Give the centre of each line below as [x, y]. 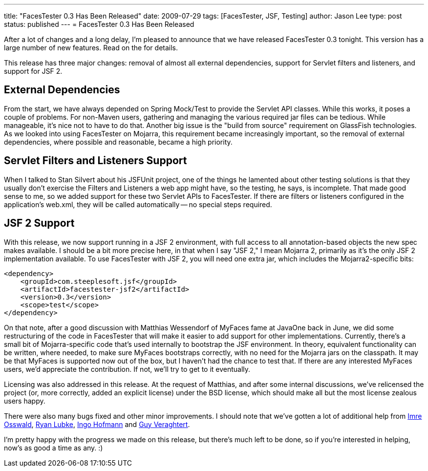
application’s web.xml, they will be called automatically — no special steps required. [138, 204]
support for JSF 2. [33, 71]
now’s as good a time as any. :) [53, 448]
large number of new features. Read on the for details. [91, 48]
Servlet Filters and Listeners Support [96, 161]
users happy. [25, 401]
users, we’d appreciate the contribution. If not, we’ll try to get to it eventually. [127, 369]
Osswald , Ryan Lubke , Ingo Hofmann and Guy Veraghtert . [97, 424]
